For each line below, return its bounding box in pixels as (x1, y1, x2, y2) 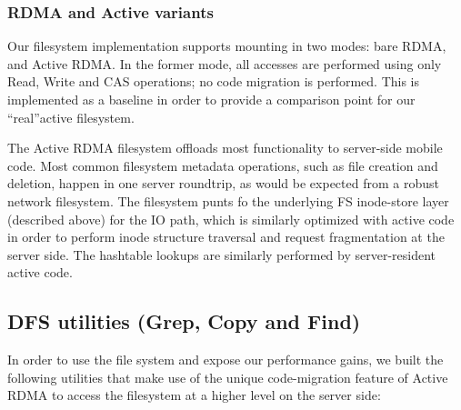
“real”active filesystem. (7, 107, 135, 126)
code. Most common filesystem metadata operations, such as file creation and (7, 155, 438, 175)
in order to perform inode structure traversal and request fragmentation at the (7, 227, 445, 246)
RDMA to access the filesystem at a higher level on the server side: (7, 385, 381, 405)
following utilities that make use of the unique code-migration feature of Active (7, 367, 448, 386)
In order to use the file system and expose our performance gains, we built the (7, 350, 444, 369)
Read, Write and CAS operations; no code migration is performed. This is (7, 72, 419, 91)
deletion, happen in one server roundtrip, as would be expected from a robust (7, 174, 439, 193)
